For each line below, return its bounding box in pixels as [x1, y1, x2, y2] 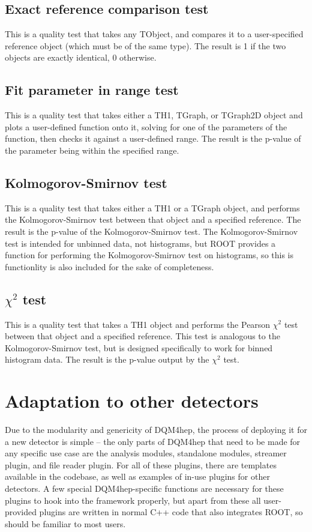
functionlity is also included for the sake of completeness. [5, 260, 214, 273]
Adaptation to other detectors [5, 388, 259, 413]
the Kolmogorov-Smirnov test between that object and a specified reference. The [5, 213, 301, 226]
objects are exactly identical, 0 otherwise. [5, 51, 157, 64]
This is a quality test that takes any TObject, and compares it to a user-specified [5, 28, 304, 40]
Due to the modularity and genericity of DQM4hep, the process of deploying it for [5, 423, 307, 436]
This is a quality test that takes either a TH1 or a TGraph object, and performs [5, 201, 300, 214]
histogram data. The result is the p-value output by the [5, 353, 209, 366]
